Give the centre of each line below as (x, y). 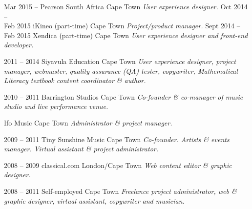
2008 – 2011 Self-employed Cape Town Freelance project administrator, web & (120, 191)
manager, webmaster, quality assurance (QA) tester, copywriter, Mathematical (121, 71)
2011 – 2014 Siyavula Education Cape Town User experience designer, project (120, 61)
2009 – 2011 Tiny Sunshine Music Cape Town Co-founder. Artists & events (117, 139)
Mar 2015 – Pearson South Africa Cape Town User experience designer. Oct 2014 (126, 6)
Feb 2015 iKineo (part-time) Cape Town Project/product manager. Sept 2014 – (122, 26)
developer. (19, 45)
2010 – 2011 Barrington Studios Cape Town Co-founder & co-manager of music (124, 96)
